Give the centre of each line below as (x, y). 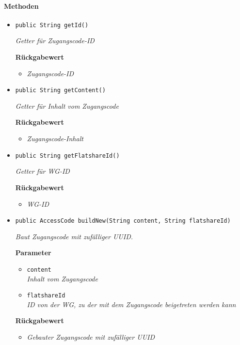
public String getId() (52, 25)
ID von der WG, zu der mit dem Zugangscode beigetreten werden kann (131, 304)
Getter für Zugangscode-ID (55, 41)
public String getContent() (60, 90)
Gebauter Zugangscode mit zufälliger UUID (91, 337)
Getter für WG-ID (42, 171)
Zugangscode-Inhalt (55, 139)
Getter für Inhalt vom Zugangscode (67, 106)
